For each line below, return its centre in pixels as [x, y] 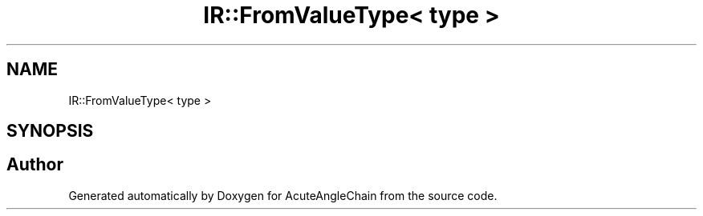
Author [35, 165]
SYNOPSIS [50, 131]
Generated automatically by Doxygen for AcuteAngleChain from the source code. [283, 195]
